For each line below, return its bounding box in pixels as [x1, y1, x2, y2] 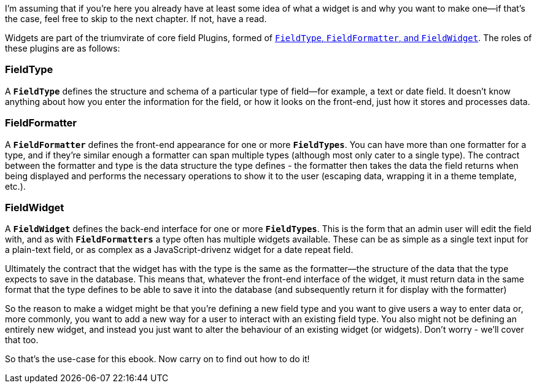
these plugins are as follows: [5, 43, 120, 53]
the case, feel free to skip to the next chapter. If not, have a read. [5, 14, 267, 24]
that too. [5, 335, 39, 346]
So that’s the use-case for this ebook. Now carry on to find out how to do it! [5, 354, 310, 365]
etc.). [5, 180, 26, 192]
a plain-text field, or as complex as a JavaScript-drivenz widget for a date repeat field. [5, 244, 353, 255]
